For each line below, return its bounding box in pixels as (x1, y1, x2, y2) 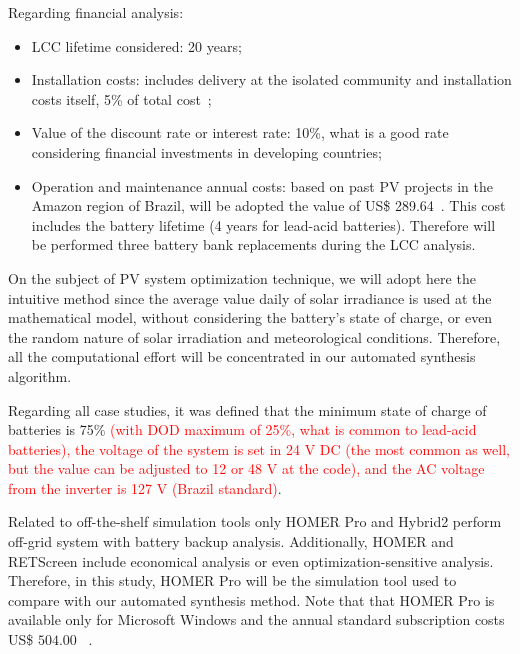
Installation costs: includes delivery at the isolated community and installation (31, 69, 512, 90)
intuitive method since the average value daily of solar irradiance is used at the (8, 287, 492, 308)
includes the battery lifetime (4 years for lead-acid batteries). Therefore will (31, 214, 496, 235)
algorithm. (8, 365, 72, 386)
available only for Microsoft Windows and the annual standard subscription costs (8, 609, 505, 630)
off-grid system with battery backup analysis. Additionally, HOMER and (8, 531, 454, 552)
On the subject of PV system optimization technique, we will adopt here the (8, 267, 476, 288)
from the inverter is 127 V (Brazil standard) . (8, 477, 282, 498)
